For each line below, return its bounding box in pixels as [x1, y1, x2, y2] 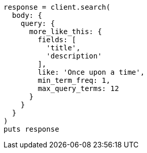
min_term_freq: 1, [38, 76, 111, 84]
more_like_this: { [29, 27, 102, 36]
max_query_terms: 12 [38, 84, 119, 93]
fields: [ [38, 36, 77, 44]
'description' [46, 52, 102, 60]
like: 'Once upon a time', [38, 68, 145, 76]
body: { [12, 11, 42, 19]
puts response [4, 125, 59, 133]
